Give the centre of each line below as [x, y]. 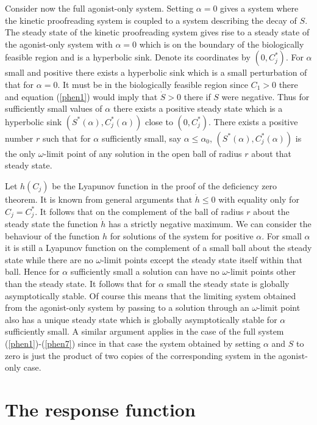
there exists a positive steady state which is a [198, 108]
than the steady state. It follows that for [80, 283]
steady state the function [52, 223]
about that [271, 153]
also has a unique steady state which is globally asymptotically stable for [141, 319]
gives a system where [259, 8]
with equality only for [259, 199]
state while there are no [49, 259]
